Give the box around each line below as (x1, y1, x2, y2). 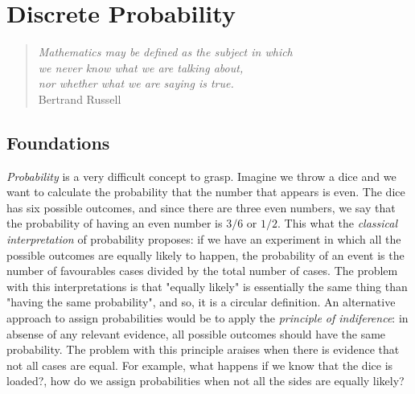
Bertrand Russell (38, 90, 121, 107)
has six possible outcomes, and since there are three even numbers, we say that (6, 199, 396, 215)
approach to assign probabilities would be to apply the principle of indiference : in (6, 310, 409, 326)
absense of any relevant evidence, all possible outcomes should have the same (6, 325, 386, 342)
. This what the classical (277, 215, 398, 232)
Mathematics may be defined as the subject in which (38, 43, 293, 60)
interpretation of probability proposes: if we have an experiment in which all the (6, 231, 401, 248)
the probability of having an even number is (6, 215, 223, 232)
